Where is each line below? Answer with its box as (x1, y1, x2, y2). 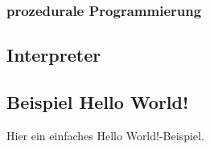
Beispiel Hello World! (6, 90, 189, 115)
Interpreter (6, 42, 101, 67)
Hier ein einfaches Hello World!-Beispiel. (6, 127, 204, 143)
